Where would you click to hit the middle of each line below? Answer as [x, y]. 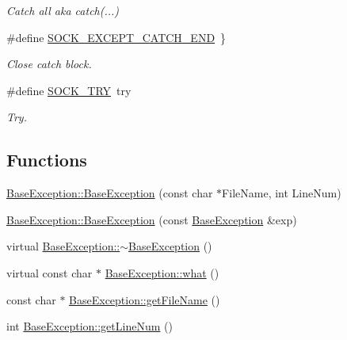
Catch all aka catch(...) [63, 10]
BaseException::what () [162, 272]
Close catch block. [49, 64]
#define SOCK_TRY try [69, 90]
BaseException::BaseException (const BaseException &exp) [152, 219]
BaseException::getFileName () [145, 299]
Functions [47, 160]
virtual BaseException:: [63, 246]
